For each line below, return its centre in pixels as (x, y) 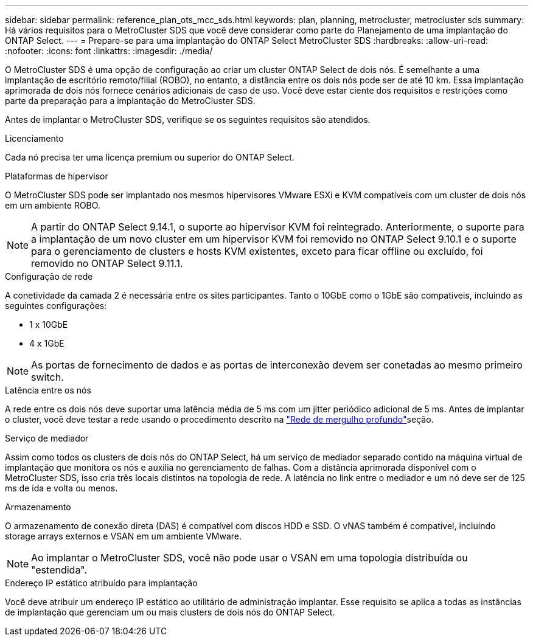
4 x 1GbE (47, 343)
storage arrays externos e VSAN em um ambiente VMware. (124, 536)
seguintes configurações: (56, 306)
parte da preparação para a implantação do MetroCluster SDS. (130, 101)
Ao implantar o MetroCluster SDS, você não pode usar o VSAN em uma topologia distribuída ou (249, 558)
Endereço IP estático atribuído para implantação (101, 583)
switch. (47, 377)
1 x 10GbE (49, 324)
